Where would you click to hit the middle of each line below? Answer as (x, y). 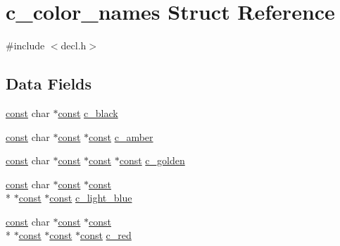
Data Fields (49, 84)
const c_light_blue (91, 198)
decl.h (74, 45)
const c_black (88, 112)
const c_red (106, 235)
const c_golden (152, 160)
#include (25, 45)
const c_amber (121, 136)
